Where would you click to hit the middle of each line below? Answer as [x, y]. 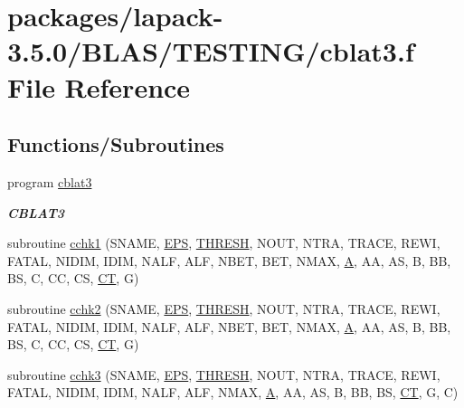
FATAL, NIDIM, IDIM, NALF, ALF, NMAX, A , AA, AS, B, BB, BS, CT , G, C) [233, 392]
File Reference [99, 86]
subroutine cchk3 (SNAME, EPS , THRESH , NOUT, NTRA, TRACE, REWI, [224, 374]
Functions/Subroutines [116, 144]
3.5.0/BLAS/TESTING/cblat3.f [211, 51]
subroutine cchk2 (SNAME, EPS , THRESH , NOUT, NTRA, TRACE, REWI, [224, 308]
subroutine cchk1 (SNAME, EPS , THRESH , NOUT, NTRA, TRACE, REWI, [224, 243]
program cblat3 [50, 181]
